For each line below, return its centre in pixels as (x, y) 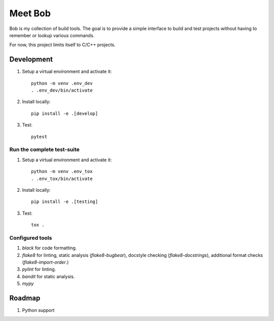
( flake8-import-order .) (45, 262)
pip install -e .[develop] (65, 113)
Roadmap (25, 298)
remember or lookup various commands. (52, 35)
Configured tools (31, 238)
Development (31, 59)
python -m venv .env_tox (62, 171)
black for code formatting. (49, 248)
